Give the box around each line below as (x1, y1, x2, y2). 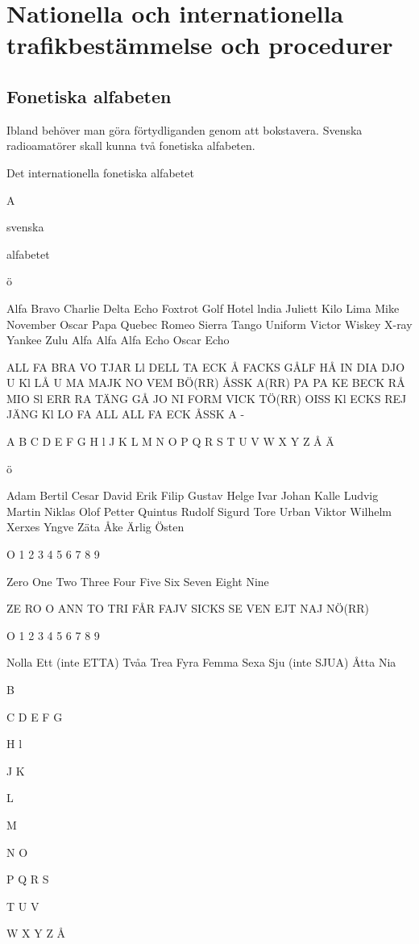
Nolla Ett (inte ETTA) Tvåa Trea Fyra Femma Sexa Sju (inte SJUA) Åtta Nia (6, 654, 396, 671)
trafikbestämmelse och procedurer (6, 28, 393, 61)
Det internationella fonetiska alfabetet (6, 164, 194, 181)
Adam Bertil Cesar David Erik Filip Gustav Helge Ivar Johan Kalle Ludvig (6, 487, 379, 504)
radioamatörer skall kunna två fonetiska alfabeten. (6, 137, 255, 154)
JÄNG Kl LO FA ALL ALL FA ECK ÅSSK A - (6, 405, 245, 422)
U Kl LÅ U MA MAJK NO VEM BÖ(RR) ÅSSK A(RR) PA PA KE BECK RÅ (6, 374, 405, 391)
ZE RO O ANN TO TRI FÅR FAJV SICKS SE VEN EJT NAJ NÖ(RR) (6, 600, 369, 617)
